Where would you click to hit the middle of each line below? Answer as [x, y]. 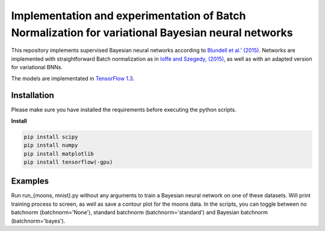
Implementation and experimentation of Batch [128, 16]
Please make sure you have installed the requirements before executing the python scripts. [124, 110]
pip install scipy [51, 137]
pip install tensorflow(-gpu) [68, 162]
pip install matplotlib [59, 154]
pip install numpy [51, 145]
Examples [30, 181]
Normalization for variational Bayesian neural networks [152, 32]
